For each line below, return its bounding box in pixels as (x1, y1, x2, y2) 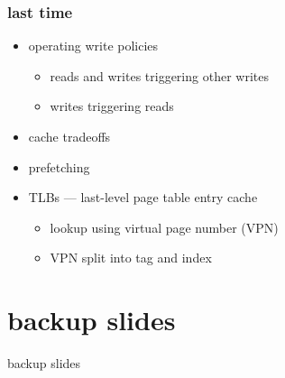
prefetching (28, 157, 90, 176)
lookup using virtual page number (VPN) (50, 217, 279, 236)
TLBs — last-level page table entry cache (28, 188, 258, 207)
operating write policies (28, 36, 159, 55)
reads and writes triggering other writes (50, 66, 269, 85)
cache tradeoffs (28, 127, 111, 145)
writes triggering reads (50, 97, 174, 115)
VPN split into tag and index (50, 248, 212, 267)
